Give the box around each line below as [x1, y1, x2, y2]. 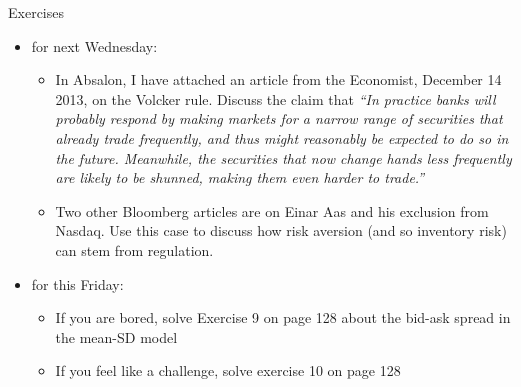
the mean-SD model [55, 326, 178, 347]
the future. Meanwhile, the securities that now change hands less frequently [55, 147, 512, 168]
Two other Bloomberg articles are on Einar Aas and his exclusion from [55, 200, 489, 221]
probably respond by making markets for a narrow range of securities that [55, 108, 503, 129]
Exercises [8, 2, 64, 22]
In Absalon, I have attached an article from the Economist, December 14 [55, 69, 502, 90]
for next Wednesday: [31, 35, 158, 56]
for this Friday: [31, 273, 124, 294]
